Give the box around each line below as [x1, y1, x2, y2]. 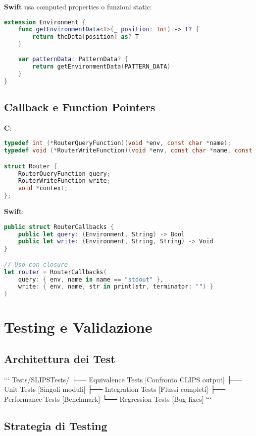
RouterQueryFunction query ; [18, 170, 110, 177]
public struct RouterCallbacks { [4, 223, 114, 230]
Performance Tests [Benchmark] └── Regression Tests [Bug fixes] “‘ [4, 393, 212, 404]
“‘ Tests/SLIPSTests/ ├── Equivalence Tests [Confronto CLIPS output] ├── [4, 374, 242, 384]
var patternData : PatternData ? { [18, 55, 128, 63]
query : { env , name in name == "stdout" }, [18, 276, 164, 283]
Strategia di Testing [4, 418, 107, 433]
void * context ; [18, 185, 68, 192]
